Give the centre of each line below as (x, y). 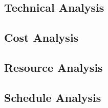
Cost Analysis (41, 37)
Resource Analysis (53, 67)
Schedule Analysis (53, 97)
